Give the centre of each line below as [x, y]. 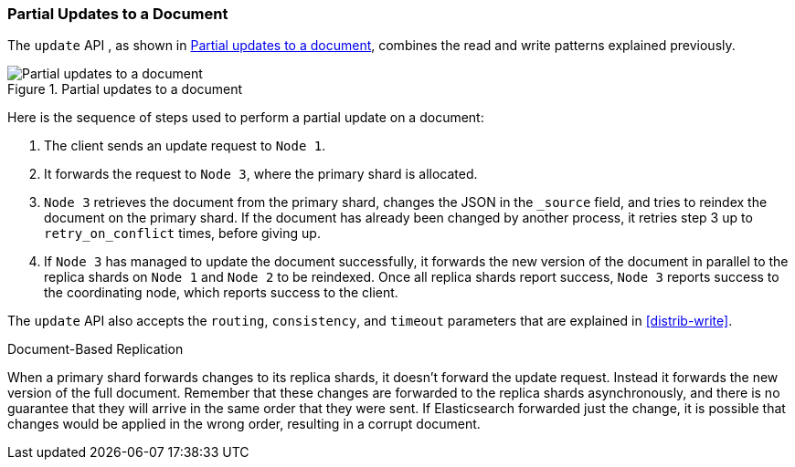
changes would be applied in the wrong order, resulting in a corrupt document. [244, 424]
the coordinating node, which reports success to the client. [221, 293]
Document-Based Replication [95, 349]
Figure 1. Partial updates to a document [125, 89]
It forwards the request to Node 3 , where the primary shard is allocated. [261, 174]
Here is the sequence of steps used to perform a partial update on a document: [246, 118]
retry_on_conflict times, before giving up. [182, 233]
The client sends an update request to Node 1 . [185, 146]
